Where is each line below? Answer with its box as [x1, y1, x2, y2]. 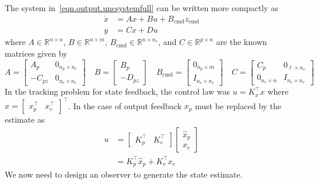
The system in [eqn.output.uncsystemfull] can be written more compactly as [5, 2, 278, 13]
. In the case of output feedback [68, 99, 182, 112]
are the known [216, 36, 267, 48]
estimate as [5, 113, 45, 126]
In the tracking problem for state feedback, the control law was [5, 85, 230, 98]
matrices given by [5, 47, 68, 59]
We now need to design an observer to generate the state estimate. [5, 168, 243, 180]
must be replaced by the [195, 99, 282, 112]
